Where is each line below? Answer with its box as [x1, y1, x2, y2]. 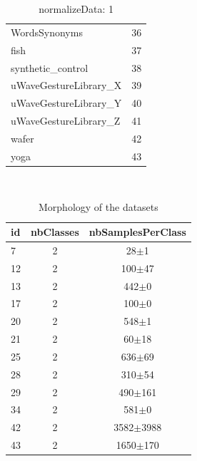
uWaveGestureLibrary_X [11, 78, 122, 93]
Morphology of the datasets [38, 200, 158, 214]
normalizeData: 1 [39, 1, 114, 16]
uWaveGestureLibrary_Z [11, 113, 121, 128]
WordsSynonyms [11, 24, 83, 39]
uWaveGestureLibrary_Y [11, 95, 122, 110]
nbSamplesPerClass [89, 224, 186, 239]
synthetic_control [11, 60, 89, 75]
